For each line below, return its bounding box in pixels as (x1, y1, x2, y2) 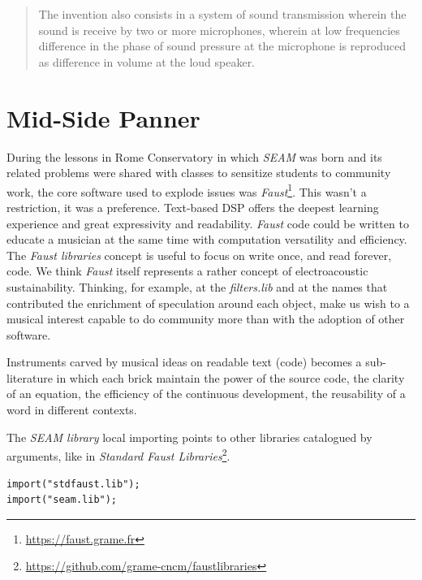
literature (6, 369, 53, 386)
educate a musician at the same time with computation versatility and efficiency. (6, 231, 407, 248)
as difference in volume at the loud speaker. (38, 53, 256, 70)
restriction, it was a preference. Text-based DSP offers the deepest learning (6, 198, 379, 215)
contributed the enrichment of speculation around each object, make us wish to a (6, 294, 410, 311)
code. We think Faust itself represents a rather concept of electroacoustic (6, 262, 368, 279)
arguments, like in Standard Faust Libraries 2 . (6, 445, 230, 464)
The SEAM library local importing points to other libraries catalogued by (6, 428, 372, 445)
